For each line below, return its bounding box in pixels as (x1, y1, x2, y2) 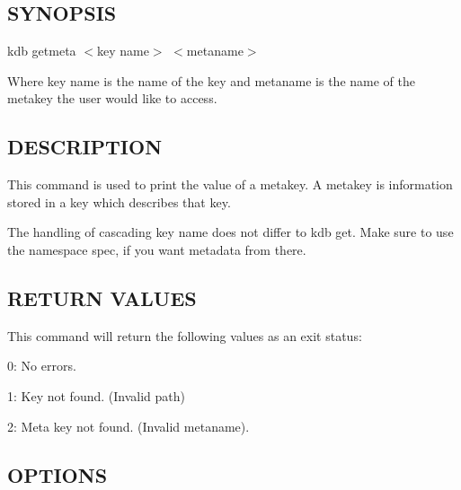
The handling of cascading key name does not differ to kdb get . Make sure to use (7, 223, 454, 241)
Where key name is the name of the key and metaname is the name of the (7, 71, 415, 90)
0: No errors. (7, 356, 76, 375)
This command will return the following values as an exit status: (7, 326, 362, 345)
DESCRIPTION (7, 133, 163, 161)
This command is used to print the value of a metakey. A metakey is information (7, 175, 453, 194)
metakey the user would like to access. (7, 89, 217, 108)
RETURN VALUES (7, 284, 197, 311)
